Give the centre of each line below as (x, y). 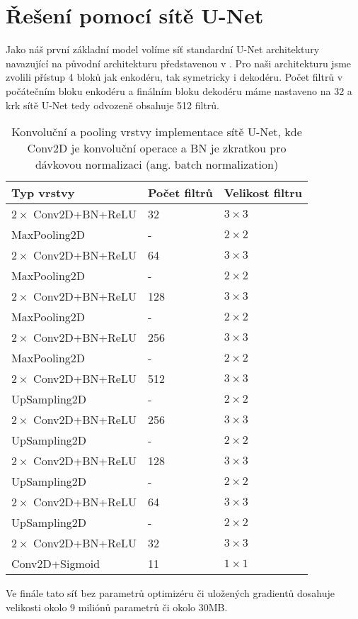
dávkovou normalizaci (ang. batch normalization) (157, 164)
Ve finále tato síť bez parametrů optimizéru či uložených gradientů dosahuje (171, 593)
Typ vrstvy (43, 193)
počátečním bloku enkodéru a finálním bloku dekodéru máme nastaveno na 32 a (179, 90)
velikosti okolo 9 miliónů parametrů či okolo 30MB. (117, 607)
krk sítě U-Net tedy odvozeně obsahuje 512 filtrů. (113, 105)
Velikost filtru (263, 193)
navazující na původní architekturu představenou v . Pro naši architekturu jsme (179, 63)
